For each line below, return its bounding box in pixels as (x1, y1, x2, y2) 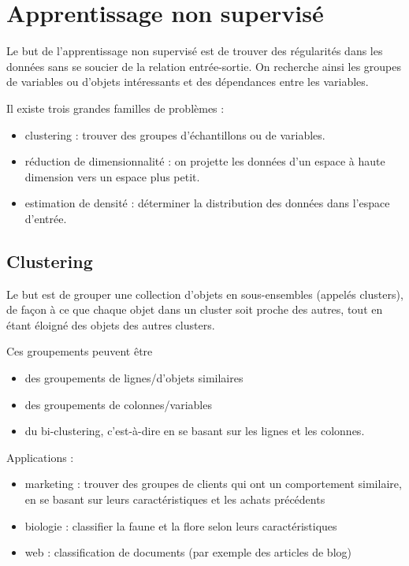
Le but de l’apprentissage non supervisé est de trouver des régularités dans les (6, 43, 383, 59)
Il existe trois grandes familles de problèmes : (6, 99, 225, 116)
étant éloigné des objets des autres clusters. (6, 316, 215, 333)
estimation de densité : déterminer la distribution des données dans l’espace (24, 195, 390, 211)
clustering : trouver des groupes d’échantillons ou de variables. (24, 126, 325, 143)
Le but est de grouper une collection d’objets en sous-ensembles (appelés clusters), (6, 285, 403, 302)
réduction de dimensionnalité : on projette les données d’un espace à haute (24, 153, 385, 169)
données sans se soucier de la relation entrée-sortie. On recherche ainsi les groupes (6, 58, 402, 74)
